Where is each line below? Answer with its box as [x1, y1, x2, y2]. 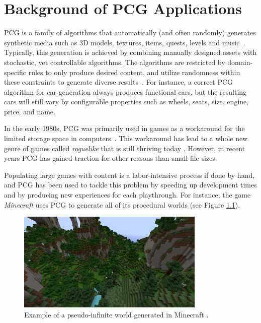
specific [4, 67, 27, 77]
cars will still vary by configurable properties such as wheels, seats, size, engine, [4, 96, 249, 107]
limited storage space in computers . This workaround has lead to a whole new [4, 133, 248, 144]
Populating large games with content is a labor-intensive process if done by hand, [4, 169, 255, 180]
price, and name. [4, 106, 55, 116]
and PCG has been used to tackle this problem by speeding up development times [4, 179, 257, 190]
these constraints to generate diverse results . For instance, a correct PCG [4, 77, 233, 87]
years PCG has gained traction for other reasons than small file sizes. [4, 153, 217, 163]
